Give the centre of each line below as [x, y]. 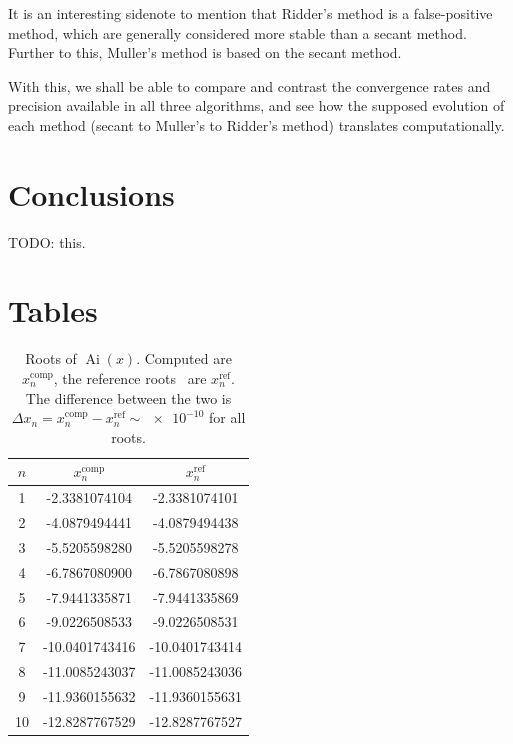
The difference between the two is [128, 397]
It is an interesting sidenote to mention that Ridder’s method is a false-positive [250, 13]
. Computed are [184, 358]
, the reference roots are [130, 378]
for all [227, 417]
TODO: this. [47, 241]
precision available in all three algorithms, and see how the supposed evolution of [256, 105]
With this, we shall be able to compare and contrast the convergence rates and [249, 85]
